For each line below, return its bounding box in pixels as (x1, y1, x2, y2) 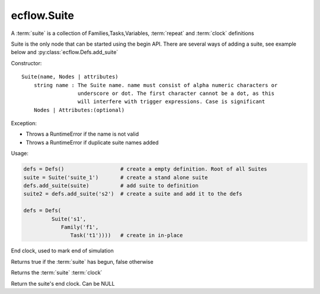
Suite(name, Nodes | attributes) (21, 73, 119, 80)
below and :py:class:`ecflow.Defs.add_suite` (11, 49, 119, 56)
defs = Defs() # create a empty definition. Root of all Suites (23, 166, 268, 172)
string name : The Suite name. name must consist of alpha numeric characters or (33, 82, 278, 88)
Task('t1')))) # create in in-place (70, 232, 183, 239)
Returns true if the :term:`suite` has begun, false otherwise (11, 258, 153, 265)
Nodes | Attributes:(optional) (33, 107, 125, 113)
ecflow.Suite (11, 9, 74, 22)
